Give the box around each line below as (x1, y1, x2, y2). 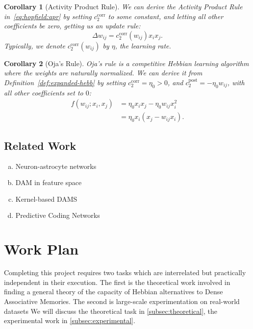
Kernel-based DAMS (15, 193, 77, 204)
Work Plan (4, 239, 79, 259)
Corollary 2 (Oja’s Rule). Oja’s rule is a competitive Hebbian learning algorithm (4, 58, 249, 68)
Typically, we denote (4, 40, 65, 50)
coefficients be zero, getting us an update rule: (4, 21, 141, 31)
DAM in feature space (15, 177, 82, 188)
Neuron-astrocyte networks (15, 161, 97, 171)
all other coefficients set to (4, 87, 83, 97)
